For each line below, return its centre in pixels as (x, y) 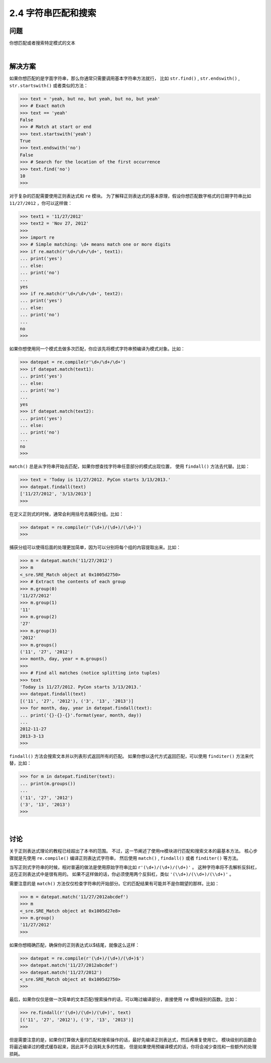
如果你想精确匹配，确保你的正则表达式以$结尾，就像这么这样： (75, 945)
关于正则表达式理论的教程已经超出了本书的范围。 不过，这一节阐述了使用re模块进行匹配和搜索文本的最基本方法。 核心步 (133, 851)
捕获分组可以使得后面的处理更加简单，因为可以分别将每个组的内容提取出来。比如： (95, 547)
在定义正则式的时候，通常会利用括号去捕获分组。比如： (66, 514)
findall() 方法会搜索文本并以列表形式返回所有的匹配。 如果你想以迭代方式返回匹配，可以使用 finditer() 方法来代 (131, 756)
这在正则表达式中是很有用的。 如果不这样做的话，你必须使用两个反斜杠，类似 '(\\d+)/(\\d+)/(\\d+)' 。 (122, 874)
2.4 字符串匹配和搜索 (53, 13)
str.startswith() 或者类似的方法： (49, 85)
